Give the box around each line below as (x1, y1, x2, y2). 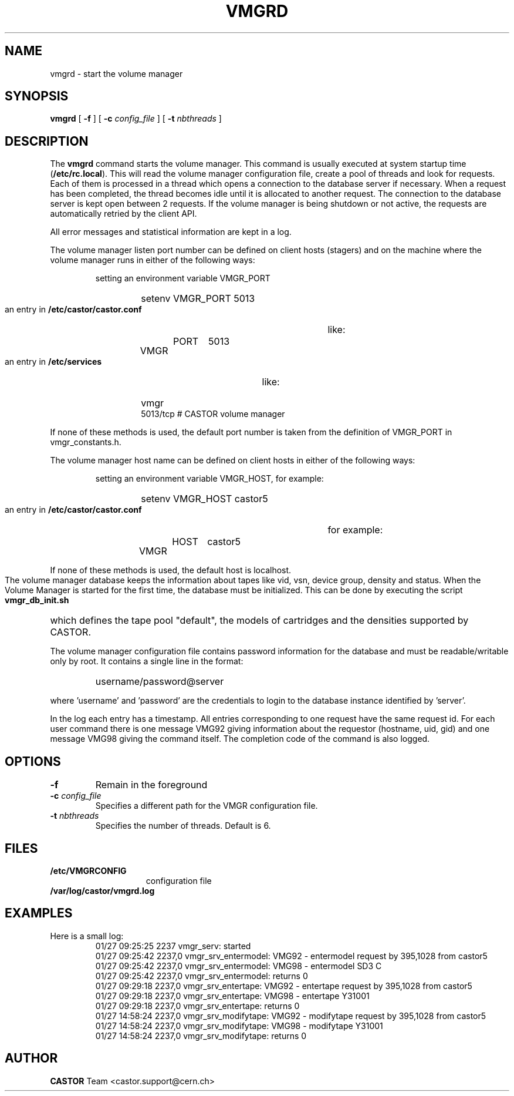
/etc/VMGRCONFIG (50, 865, 127, 876)
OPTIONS (5, 754, 61, 769)
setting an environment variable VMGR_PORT (95, 273, 270, 284)
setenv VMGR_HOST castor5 (141, 493, 268, 505)
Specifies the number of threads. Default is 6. (95, 821, 271, 831)
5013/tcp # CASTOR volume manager (141, 409, 285, 419)
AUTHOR (5, 1051, 58, 1066)
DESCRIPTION (5, 133, 89, 149)
